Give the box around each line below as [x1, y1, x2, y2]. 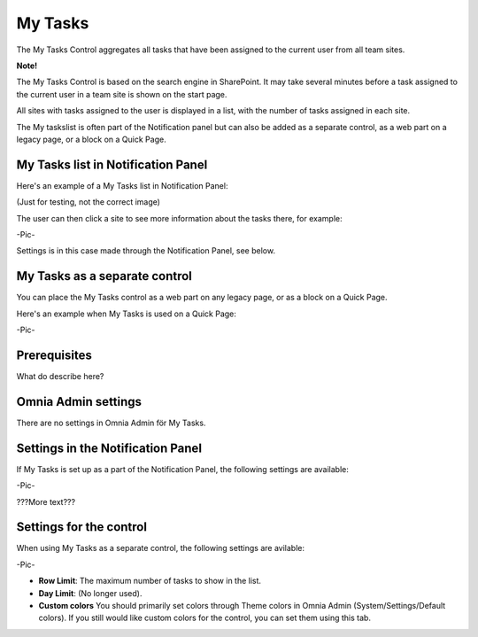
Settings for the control [16, 519, 148, 535]
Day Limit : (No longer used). [38, 587, 143, 598]
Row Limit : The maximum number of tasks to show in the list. [38, 576, 261, 587]
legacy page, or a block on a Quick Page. [16, 134, 167, 144]
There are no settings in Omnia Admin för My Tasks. [16, 417, 206, 428]
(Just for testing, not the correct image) [16, 197, 161, 207]
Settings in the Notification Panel [16, 440, 203, 455]
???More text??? [16, 496, 75, 507]
